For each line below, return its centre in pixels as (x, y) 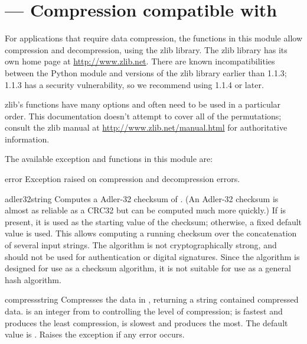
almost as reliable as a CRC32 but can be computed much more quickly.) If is (146, 210)
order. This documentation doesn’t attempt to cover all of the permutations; (143, 116)
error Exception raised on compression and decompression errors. (123, 179)
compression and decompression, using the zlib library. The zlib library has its (146, 49)
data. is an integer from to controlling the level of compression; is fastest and (144, 311)
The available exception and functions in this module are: (109, 159)
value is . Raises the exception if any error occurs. (95, 334)
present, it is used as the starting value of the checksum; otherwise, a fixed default (153, 221)
